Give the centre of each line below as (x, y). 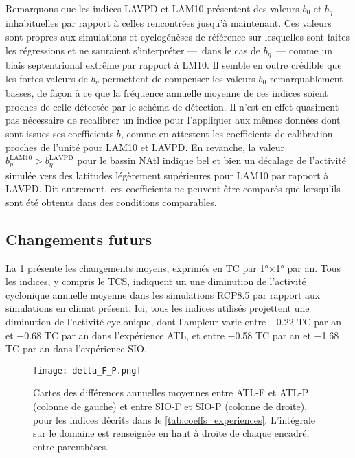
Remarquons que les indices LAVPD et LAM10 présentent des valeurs (152, 8)
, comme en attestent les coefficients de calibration (227, 133)
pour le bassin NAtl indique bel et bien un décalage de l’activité (212, 160)
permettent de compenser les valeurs (179, 78)
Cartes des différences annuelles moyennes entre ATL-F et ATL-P (171, 392)
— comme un (305, 50)
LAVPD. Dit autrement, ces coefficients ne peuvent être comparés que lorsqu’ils (173, 188)
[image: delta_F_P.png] (87, 370)
